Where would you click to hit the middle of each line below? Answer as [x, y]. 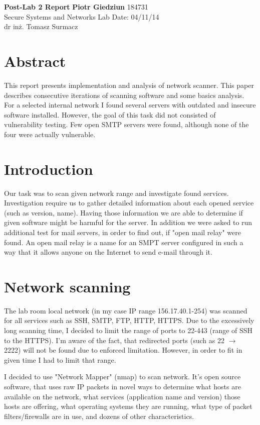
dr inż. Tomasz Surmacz [41, 26]
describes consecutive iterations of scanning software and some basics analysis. [124, 95]
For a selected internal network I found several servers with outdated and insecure [130, 105]
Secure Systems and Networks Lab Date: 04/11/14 [82, 16]
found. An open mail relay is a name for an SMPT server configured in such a [124, 242]
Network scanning [67, 286]
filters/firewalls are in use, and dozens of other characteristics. [99, 416]
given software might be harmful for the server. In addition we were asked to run [128, 222]
